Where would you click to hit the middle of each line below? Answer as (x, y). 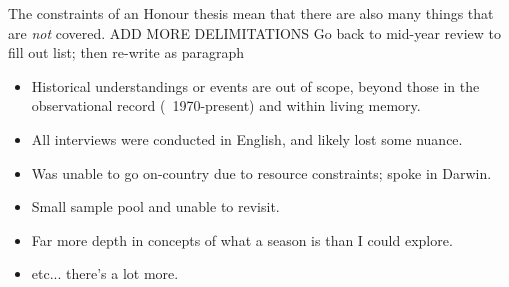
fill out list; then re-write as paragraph (126, 52)
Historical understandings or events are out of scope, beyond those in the (255, 85)
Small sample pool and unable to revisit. (155, 206)
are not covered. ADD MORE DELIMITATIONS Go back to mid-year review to (254, 32)
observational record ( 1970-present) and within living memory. (226, 105)
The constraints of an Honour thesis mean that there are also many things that (251, 13)
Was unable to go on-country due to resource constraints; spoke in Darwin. (261, 172)
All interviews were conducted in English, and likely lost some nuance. (247, 138)
